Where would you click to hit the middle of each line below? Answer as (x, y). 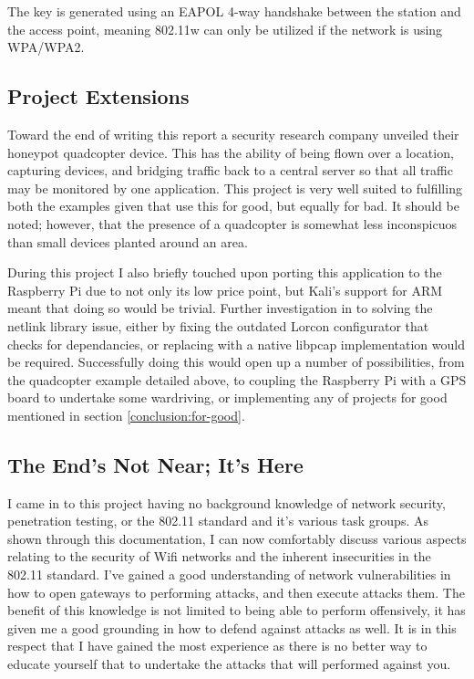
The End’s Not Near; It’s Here (155, 464)
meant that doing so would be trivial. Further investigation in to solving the (220, 308)
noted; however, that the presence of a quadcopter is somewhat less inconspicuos (232, 223)
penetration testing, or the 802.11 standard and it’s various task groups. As (218, 521)
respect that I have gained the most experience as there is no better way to (217, 646)
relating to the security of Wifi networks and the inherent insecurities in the (219, 556)
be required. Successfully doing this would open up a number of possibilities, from (236, 362)
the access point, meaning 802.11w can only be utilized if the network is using (225, 29)
